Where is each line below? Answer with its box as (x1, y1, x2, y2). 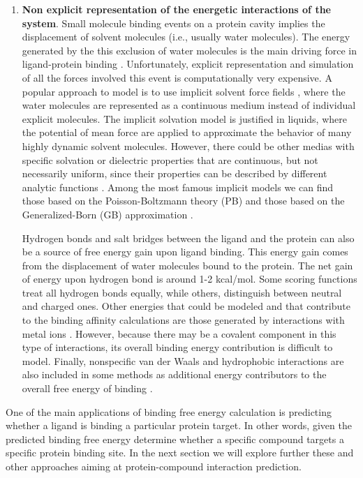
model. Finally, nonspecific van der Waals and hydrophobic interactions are (22, 353, 344, 368)
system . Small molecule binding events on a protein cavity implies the (22, 15, 325, 30)
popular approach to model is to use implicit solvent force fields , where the (22, 84, 346, 98)
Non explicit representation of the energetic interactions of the (22, 2, 331, 16)
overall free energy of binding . (22, 381, 153, 396)
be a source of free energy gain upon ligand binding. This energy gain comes (22, 244, 348, 259)
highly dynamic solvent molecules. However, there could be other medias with (22, 138, 355, 153)
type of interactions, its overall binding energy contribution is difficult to (22, 340, 333, 354)
